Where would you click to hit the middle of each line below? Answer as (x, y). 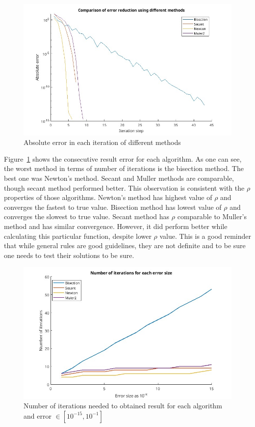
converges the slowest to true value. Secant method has (87, 216)
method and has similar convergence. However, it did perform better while (116, 226)
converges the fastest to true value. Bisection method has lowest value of (113, 207)
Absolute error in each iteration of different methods (102, 142)
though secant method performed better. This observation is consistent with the (124, 187)
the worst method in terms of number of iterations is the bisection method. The (124, 168)
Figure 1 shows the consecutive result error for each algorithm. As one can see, (123, 158)
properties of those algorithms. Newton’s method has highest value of (108, 197)
